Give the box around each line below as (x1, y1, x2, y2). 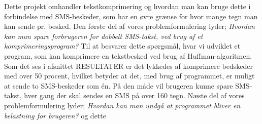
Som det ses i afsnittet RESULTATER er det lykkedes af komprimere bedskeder (4, 60, 253, 71)
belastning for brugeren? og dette (4, 110, 106, 120)
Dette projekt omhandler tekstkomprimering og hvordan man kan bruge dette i (4, 1, 251, 11)
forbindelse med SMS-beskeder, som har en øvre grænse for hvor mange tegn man (4, 11, 258, 21)
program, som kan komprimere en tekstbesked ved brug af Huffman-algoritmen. (4, 50, 252, 61)
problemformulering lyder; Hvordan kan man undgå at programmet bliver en (4, 100, 241, 110)
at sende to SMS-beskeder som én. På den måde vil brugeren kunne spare (4, 80, 233, 91)
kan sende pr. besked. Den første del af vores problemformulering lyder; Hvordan (4, 21, 255, 31)
